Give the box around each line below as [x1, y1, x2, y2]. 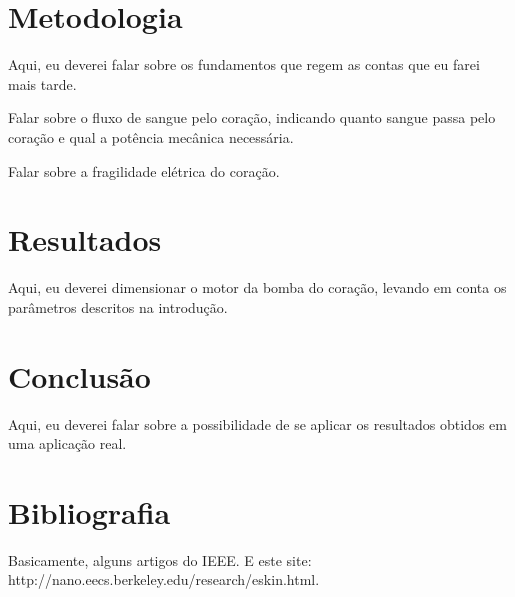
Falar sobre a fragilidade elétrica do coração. [8, 160, 280, 181]
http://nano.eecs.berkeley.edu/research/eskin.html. [8, 569, 320, 590]
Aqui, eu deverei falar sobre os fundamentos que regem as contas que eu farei [8, 54, 480, 75]
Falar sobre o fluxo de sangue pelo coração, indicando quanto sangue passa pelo [8, 107, 496, 128]
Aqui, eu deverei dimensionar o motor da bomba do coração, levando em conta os [8, 277, 507, 298]
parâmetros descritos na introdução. [8, 296, 228, 317]
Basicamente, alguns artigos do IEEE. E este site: [8, 549, 312, 570]
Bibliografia [8, 491, 171, 532]
